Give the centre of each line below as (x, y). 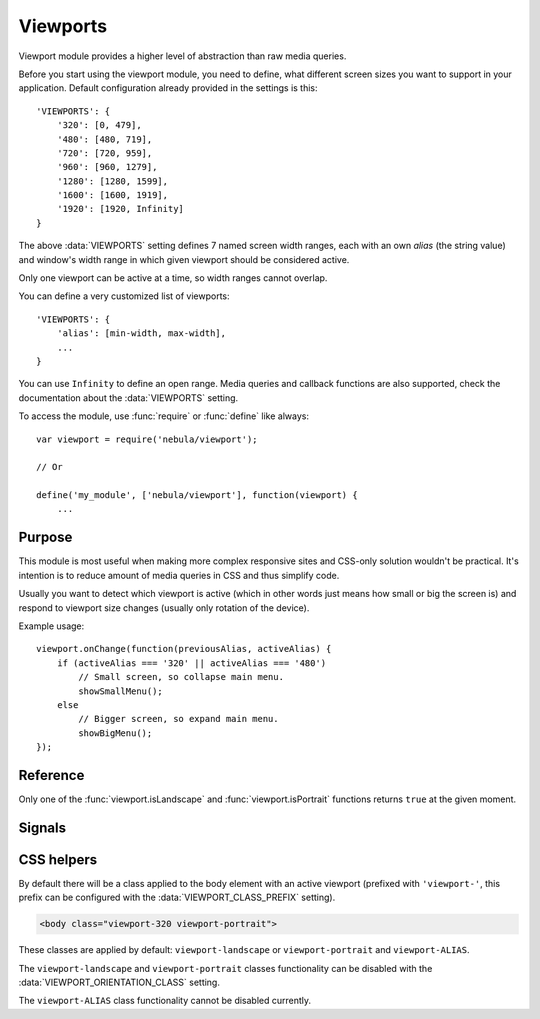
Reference (51, 775)
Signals (42, 827)
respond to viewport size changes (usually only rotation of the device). (164, 607)
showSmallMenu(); (121, 691)
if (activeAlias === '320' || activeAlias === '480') (191, 663)
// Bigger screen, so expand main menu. (178, 719)
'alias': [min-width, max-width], (141, 333)
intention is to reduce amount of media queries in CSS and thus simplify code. (179, 575)
